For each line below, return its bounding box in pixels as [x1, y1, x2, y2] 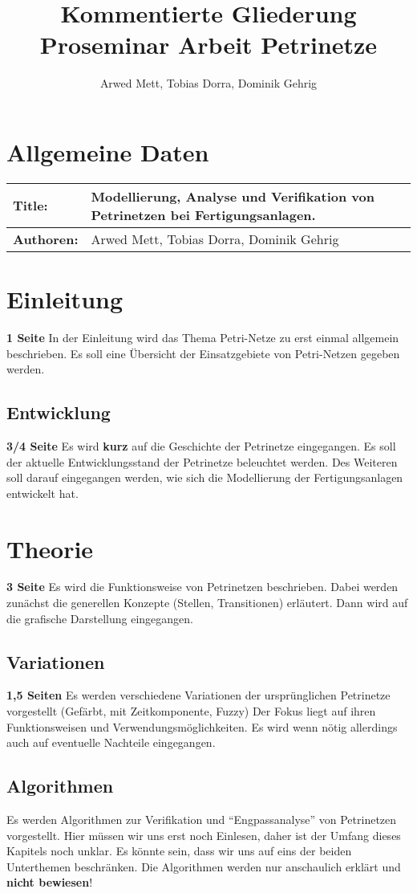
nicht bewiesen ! [6, 874, 93, 891]
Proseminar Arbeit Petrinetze [39, 28, 378, 61]
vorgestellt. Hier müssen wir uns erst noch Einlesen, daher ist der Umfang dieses [6, 826, 401, 843]
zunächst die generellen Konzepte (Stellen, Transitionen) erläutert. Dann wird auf [6, 594, 408, 611]
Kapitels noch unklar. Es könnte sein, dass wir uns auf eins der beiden [6, 842, 352, 859]
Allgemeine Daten [6, 135, 209, 168]
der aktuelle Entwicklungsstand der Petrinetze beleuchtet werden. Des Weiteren [6, 453, 398, 470]
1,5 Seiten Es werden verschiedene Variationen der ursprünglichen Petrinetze [6, 687, 391, 703]
